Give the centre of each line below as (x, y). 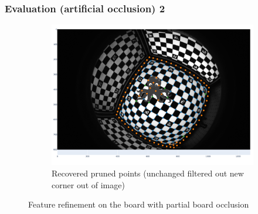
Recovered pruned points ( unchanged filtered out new (148, 173)
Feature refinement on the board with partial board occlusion (139, 204)
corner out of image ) (88, 184)
